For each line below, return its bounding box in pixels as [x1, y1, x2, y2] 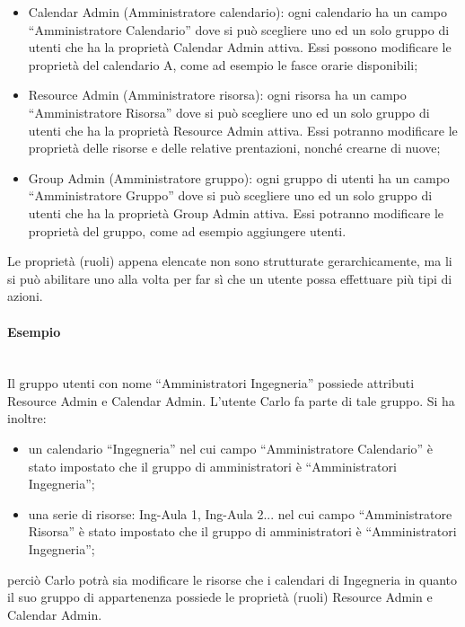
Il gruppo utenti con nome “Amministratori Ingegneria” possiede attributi [7, 374, 415, 393]
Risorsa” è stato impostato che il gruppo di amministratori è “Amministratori [28, 522, 457, 541]
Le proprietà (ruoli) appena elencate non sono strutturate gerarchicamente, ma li [7, 252, 452, 270]
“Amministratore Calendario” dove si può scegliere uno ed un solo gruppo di [28, 20, 450, 39]
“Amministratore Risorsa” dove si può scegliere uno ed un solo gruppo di [28, 102, 430, 121]
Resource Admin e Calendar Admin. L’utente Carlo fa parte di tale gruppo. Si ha [7, 391, 455, 410]
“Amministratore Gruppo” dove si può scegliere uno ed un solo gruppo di [28, 186, 433, 205]
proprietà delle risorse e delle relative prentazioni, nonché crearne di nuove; [28, 138, 441, 157]
